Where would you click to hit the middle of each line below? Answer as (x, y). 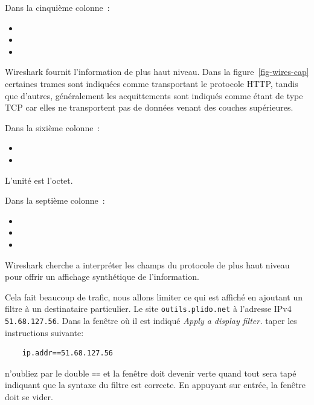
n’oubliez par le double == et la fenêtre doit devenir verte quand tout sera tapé (151, 373)
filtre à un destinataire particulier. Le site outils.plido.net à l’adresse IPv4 (148, 309)
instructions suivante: (44, 332)
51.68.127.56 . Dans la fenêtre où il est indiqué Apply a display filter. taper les (151, 320)
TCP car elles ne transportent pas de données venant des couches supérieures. (149, 107)
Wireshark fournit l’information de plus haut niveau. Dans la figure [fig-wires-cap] (157, 72)
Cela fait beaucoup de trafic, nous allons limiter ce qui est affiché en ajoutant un (154, 296)
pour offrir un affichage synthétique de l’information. (102, 277)
